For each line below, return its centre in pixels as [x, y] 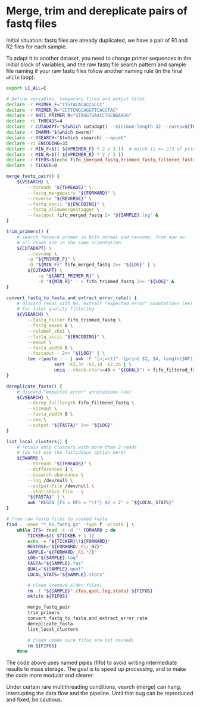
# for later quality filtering [56, 309]
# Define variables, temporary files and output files [76, 99]
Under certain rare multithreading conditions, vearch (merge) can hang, [94, 687]
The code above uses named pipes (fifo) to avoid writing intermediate [92, 663]
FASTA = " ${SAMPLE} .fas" [56, 564]
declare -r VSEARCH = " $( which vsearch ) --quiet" [66, 138]
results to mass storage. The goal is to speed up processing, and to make [96, 669]
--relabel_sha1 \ [49, 331]
